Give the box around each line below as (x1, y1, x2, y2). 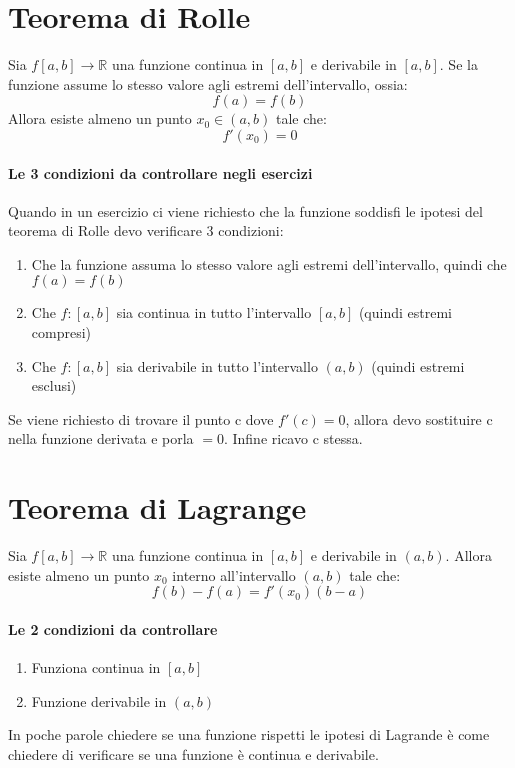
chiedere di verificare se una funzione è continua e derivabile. (8, 743, 379, 764)
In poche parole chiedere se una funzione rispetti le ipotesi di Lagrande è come (8, 724, 490, 745)
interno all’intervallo (172, 564, 296, 585)
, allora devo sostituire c (345, 408, 493, 429)
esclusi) (31, 375, 77, 396)
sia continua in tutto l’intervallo (116, 302, 312, 323)
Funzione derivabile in (31, 690, 167, 711)
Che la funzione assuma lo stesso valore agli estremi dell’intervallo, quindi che (31, 253, 507, 274)
